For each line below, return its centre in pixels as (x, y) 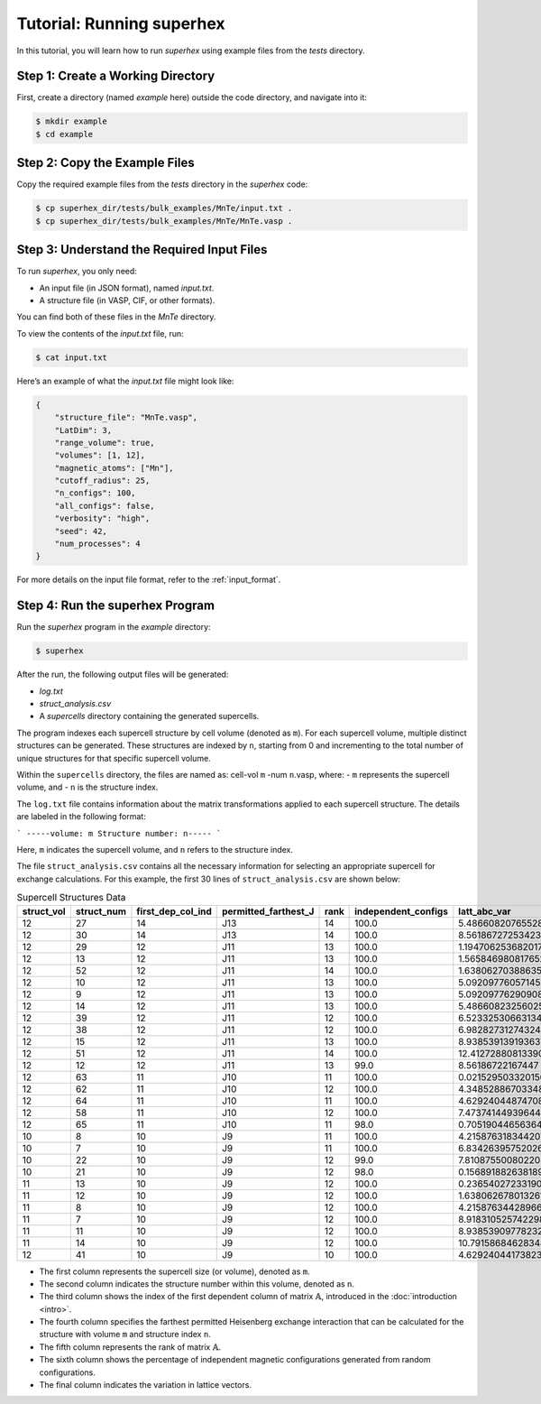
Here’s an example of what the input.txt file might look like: (125, 381)
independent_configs (401, 911)
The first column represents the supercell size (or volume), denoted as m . (174, 1271)
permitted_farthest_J (268, 911)
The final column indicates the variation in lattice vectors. (146, 1385)
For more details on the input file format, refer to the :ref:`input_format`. (149, 580)
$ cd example (64, 134)
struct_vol (44, 911)
